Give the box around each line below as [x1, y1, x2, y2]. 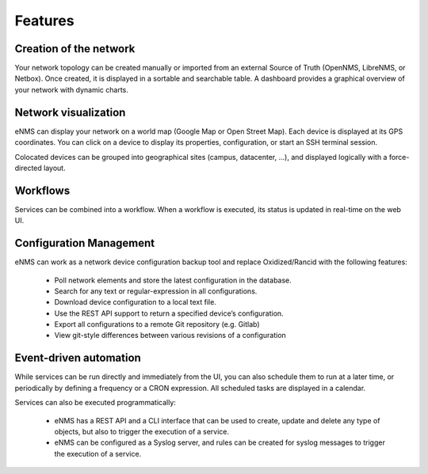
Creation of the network [14, 42, 136, 55]
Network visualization [14, 105, 126, 119]
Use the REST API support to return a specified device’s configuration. [54, 309, 285, 318]
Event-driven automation [14, 351, 142, 365]
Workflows [14, 184, 71, 197]
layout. [44, 163, 67, 173]
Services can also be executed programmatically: [14, 398, 176, 408]
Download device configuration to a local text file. [54, 298, 217, 307]
